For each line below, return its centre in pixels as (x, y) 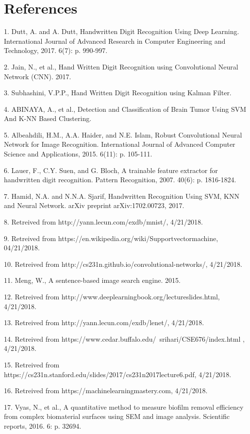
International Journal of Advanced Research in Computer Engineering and (115, 41)
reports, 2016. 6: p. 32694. (43, 425)
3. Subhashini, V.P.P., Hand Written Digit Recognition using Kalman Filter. (118, 93)
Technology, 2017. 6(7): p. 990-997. (56, 50)
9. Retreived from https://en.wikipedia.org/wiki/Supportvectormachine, (111, 238)
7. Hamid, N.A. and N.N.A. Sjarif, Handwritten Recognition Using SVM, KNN (122, 196)
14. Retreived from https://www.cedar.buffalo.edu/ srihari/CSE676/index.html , (124, 339)
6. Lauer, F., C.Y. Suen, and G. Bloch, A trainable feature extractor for (111, 170)
